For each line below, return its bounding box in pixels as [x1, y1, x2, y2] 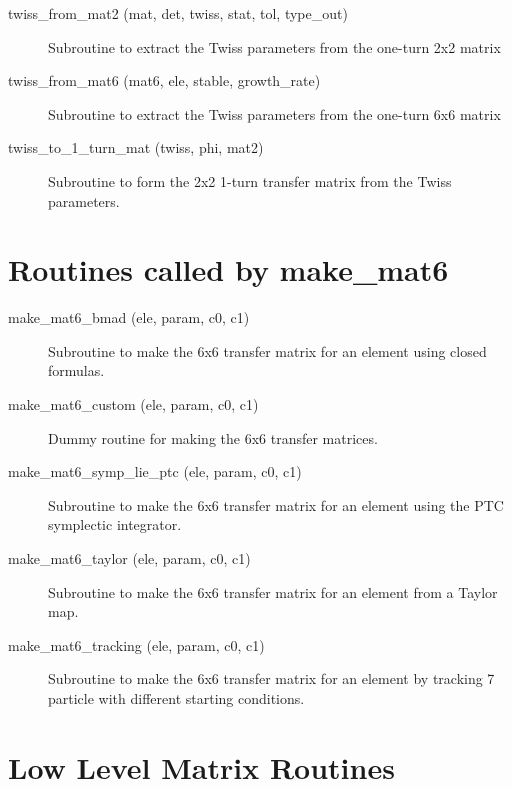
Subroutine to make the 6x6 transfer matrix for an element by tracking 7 [48, 668, 495, 689]
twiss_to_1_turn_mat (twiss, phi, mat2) [8, 137, 264, 158]
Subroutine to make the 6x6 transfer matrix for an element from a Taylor [48, 581, 498, 602]
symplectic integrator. [48, 514, 182, 535]
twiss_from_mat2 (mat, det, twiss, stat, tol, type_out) [8, 3, 348, 23]
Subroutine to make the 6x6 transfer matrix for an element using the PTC [48, 494, 504, 515]
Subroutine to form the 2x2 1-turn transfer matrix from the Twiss [48, 170, 452, 191]
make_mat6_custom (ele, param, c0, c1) [8, 394, 259, 415]
